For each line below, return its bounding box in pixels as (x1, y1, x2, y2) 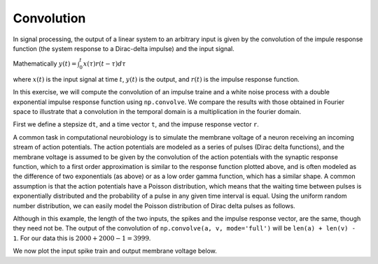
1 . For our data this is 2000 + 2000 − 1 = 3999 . (13, 234, 151, 242)
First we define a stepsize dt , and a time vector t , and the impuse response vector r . (13, 120, 259, 129)
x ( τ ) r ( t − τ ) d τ (83, 60, 126, 68)
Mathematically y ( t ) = (13, 59, 77, 68)
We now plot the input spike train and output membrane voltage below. (13, 247, 217, 255)
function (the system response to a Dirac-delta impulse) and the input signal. (13, 44, 234, 52)
